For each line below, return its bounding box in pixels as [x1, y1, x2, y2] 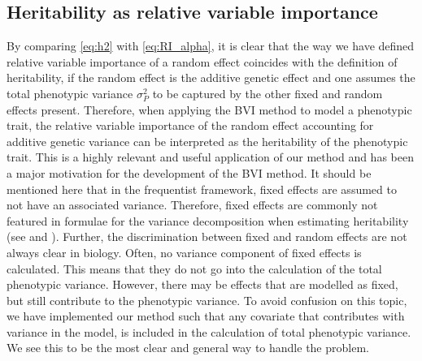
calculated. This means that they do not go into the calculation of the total [7, 260, 382, 277]
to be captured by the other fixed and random [152, 84, 383, 101]
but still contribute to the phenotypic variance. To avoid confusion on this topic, [7, 291, 407, 308]
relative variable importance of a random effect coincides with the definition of [7, 53, 398, 70]
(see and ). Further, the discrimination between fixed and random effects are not [7, 228, 407, 245]
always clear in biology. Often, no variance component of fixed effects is [7, 243, 362, 260]
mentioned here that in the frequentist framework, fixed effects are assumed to [7, 180, 397, 197]
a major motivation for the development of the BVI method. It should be [7, 164, 372, 181]
